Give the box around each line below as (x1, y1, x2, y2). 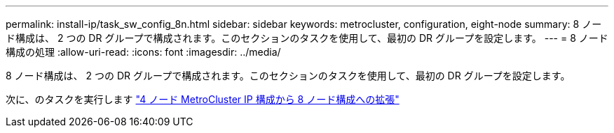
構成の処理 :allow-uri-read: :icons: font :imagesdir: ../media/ (6, 46, 281, 58)
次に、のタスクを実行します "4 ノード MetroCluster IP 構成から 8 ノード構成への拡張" (6, 93, 400, 105)
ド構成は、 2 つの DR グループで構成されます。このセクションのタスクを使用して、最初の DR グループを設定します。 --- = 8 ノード (6, 32, 608, 44)
